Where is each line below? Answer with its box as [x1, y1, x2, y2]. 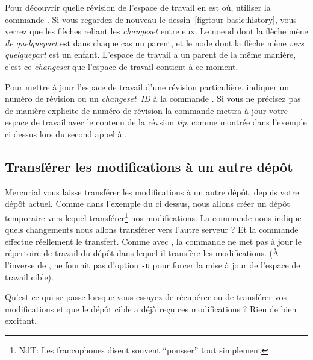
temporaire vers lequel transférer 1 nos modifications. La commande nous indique [5, 209, 302, 224]
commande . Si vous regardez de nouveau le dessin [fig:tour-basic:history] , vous [5, 13, 297, 25]
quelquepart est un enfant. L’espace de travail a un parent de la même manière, [5, 48, 296, 61]
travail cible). [5, 270, 54, 283]
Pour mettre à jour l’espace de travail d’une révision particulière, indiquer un [5, 80, 290, 93]
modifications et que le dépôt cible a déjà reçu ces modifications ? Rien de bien [5, 302, 297, 315]
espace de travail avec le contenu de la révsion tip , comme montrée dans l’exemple [5, 116, 307, 128]
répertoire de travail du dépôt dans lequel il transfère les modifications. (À [5, 247, 279, 259]
